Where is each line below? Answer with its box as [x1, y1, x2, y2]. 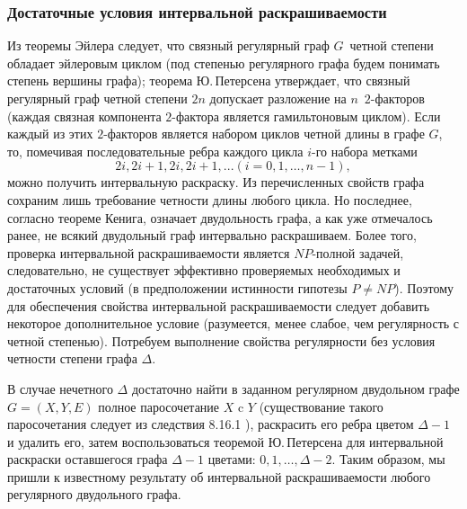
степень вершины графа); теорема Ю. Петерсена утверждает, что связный [7, 71, 410, 90]
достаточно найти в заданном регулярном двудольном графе [131, 379, 460, 397]
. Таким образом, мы [331, 450, 445, 469]
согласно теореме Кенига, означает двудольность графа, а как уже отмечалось [7, 208, 433, 227]
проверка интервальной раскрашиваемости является [7, 243, 290, 262]
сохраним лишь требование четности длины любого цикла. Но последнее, [7, 190, 412, 209]
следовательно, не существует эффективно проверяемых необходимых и [7, 261, 401, 280]
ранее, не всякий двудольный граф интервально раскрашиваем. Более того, [7, 226, 417, 245]
